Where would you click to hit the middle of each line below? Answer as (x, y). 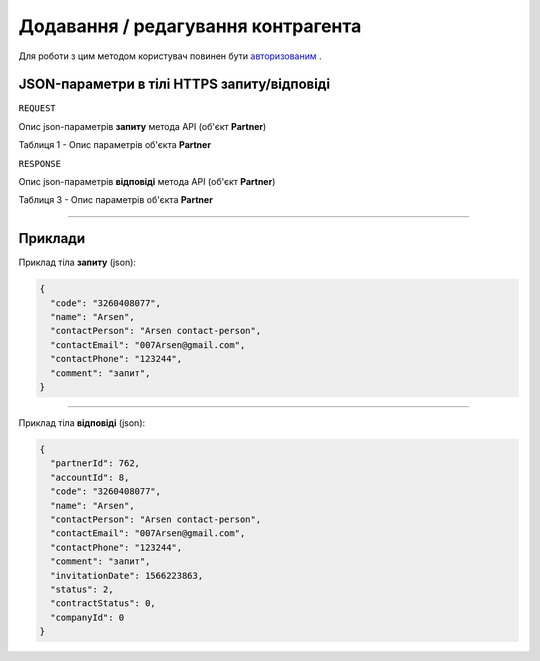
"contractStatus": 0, (103, 603)
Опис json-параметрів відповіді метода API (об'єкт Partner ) (147, 182)
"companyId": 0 (87, 617)
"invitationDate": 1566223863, (127, 575)
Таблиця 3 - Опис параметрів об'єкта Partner (116, 200)
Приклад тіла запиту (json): (77, 262)
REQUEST (37, 108)
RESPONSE (40, 163)
